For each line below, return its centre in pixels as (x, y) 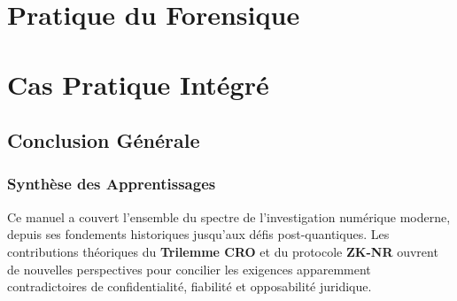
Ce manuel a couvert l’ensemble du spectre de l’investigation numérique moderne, (229, 216)
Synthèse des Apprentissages (112, 184)
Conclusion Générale (104, 140)
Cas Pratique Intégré (138, 84)
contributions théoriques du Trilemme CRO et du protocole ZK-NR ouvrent (223, 251)
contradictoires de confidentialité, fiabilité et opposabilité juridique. (190, 286)
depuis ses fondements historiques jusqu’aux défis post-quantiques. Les (198, 234)
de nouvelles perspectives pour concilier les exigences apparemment (189, 269)
